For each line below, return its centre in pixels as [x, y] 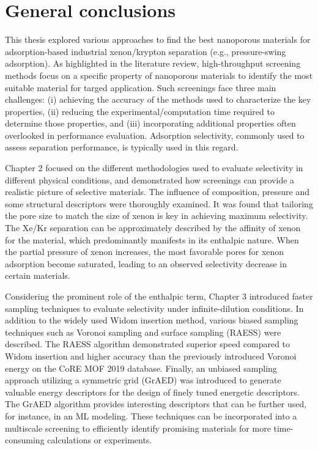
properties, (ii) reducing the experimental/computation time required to [140, 111]
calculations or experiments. [100, 440]
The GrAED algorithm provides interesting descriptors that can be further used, [156, 404]
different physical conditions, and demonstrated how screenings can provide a [150, 179]
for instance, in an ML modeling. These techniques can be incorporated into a [151, 415]
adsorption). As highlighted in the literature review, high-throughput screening [153, 63]
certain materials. [38, 275]
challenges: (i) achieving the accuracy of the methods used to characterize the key [158, 99]
